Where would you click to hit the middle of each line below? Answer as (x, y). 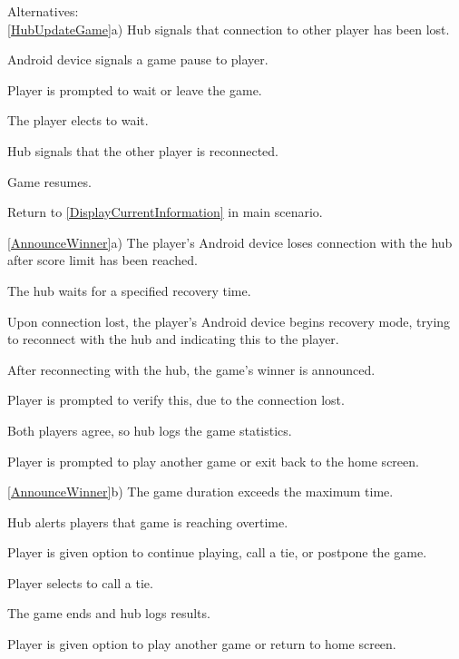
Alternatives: (43, 11)
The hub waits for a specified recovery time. (129, 290)
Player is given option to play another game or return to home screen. (202, 644)
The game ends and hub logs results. (109, 613)
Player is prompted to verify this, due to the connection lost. (176, 400)
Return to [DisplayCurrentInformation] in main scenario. (165, 212)
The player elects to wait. (78, 120)
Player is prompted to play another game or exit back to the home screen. (213, 461)
